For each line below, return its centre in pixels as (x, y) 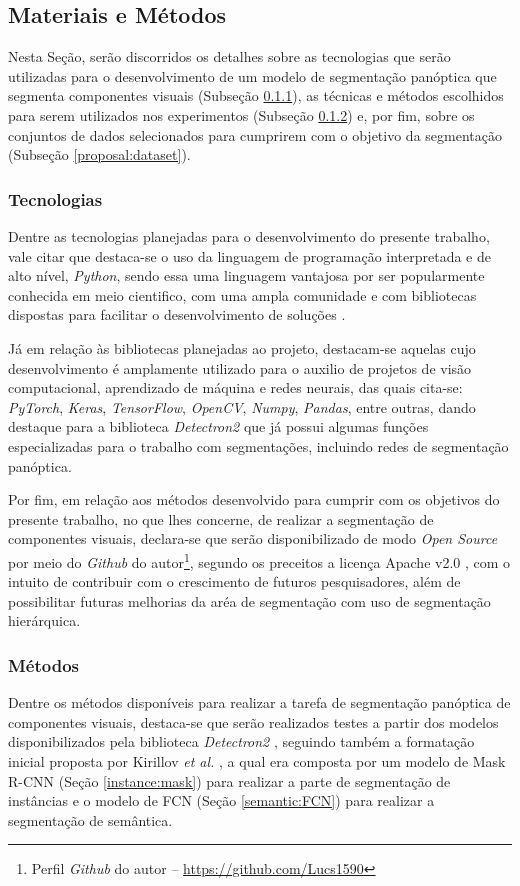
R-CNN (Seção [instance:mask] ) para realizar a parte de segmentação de (229, 780)
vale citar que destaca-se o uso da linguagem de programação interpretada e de (249, 255)
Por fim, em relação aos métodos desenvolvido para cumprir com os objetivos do (254, 499)
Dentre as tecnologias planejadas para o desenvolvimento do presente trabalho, (249, 235)
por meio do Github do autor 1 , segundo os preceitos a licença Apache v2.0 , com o (259, 560)
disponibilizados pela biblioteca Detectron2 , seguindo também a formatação (241, 741)
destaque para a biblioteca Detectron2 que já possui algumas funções (218, 426)
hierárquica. (44, 620)
